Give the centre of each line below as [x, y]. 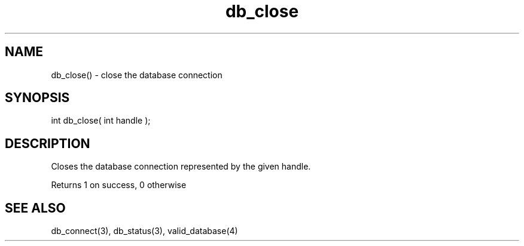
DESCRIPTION [48, 143]
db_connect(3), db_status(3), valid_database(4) [144, 231]
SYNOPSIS [37, 98]
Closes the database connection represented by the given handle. [181, 167]
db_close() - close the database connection [137, 75]
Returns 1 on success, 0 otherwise [119, 185]
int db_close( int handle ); [101, 121]
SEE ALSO [35, 208]
